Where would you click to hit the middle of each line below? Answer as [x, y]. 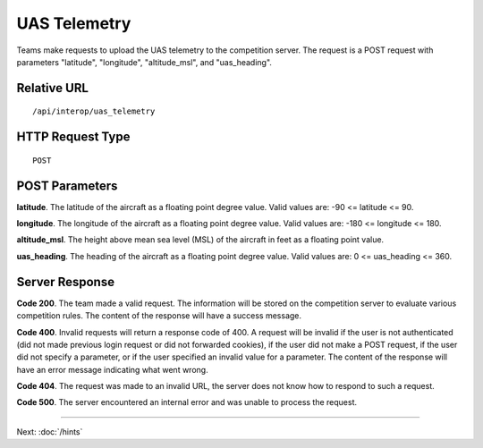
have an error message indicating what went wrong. [113, 369]
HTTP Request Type [73, 137]
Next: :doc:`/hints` [50, 431]
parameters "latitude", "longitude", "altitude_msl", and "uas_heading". [144, 62]
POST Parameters [67, 186]
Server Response [66, 282]
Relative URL [53, 88]
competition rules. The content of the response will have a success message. [159, 316]
